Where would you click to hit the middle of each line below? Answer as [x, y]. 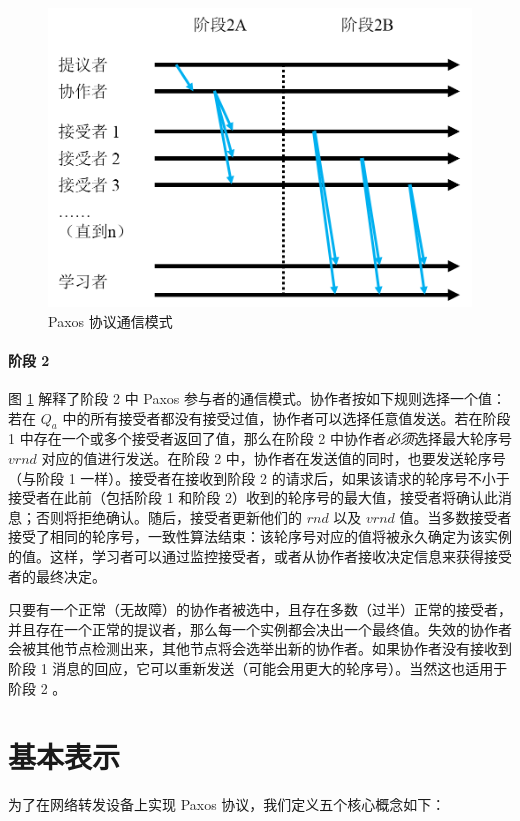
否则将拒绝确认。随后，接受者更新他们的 [168, 516]
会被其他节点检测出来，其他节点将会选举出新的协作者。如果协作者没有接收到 [260, 648]
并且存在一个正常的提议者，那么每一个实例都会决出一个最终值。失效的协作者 [260, 628]
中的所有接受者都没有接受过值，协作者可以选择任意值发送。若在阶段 [286, 417]
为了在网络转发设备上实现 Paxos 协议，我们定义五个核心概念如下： [227, 804]
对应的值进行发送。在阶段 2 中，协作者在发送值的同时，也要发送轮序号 [273, 457]
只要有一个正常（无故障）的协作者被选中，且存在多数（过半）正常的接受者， [260, 609]
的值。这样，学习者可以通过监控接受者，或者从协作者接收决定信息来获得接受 [260, 555]
